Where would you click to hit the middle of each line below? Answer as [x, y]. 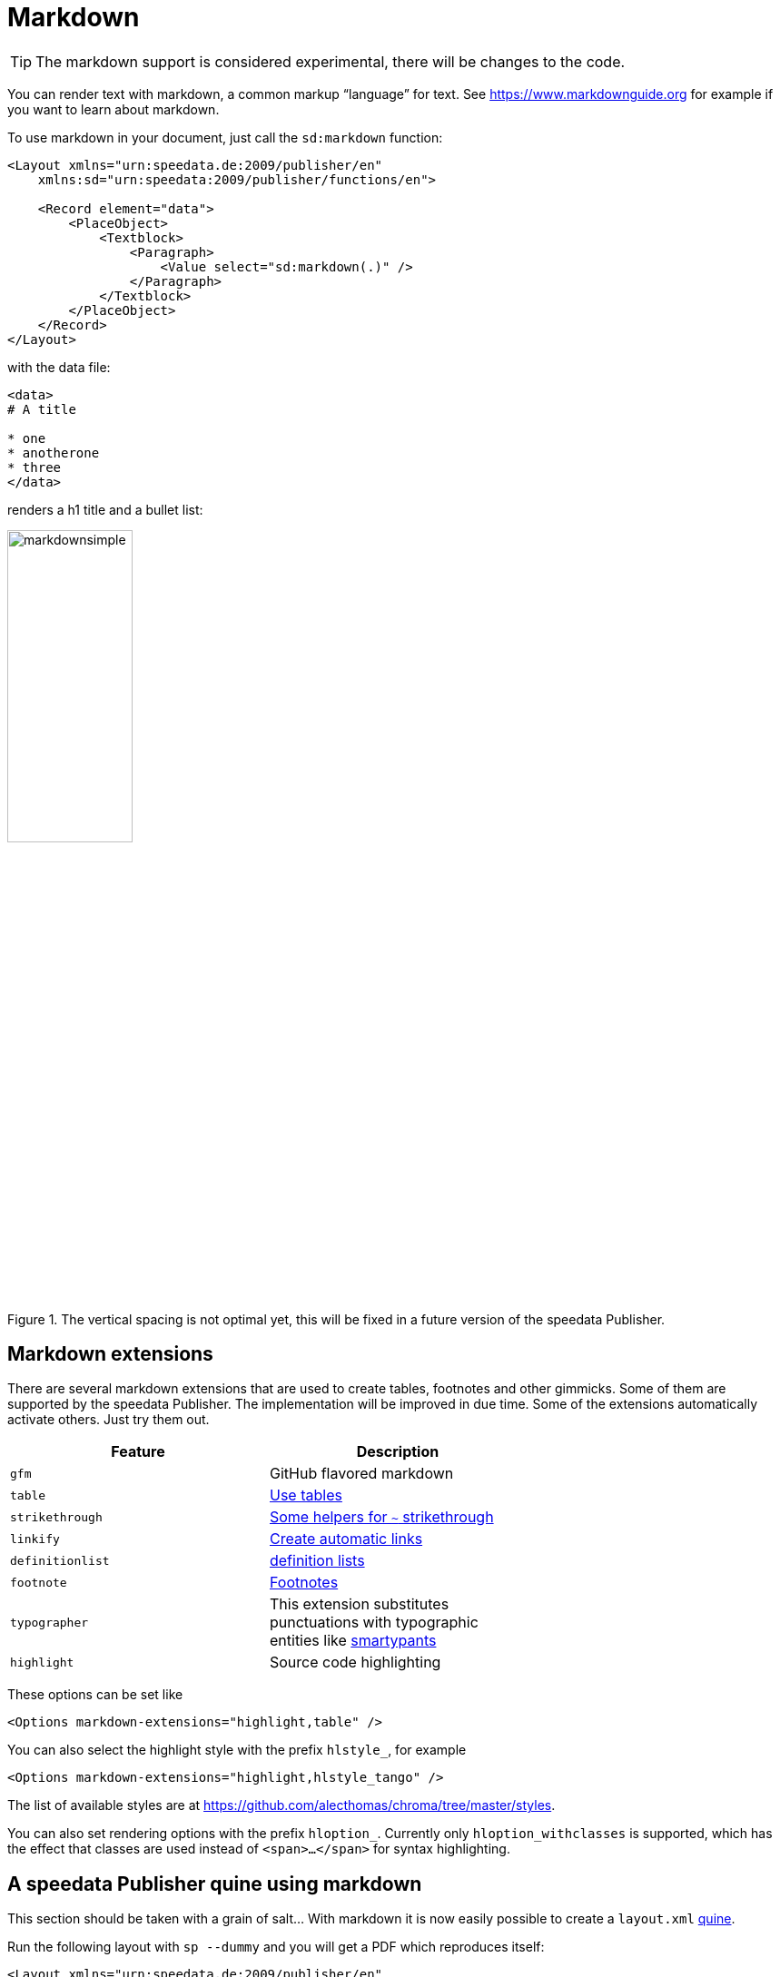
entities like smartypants [353, 1641]
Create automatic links [346, 1539]
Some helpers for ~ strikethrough [381, 1517]
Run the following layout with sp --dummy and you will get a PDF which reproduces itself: [276, 1947]
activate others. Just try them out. [109, 1420]
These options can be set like [95, 1695]
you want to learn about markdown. [114, 109]
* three [35, 467]
